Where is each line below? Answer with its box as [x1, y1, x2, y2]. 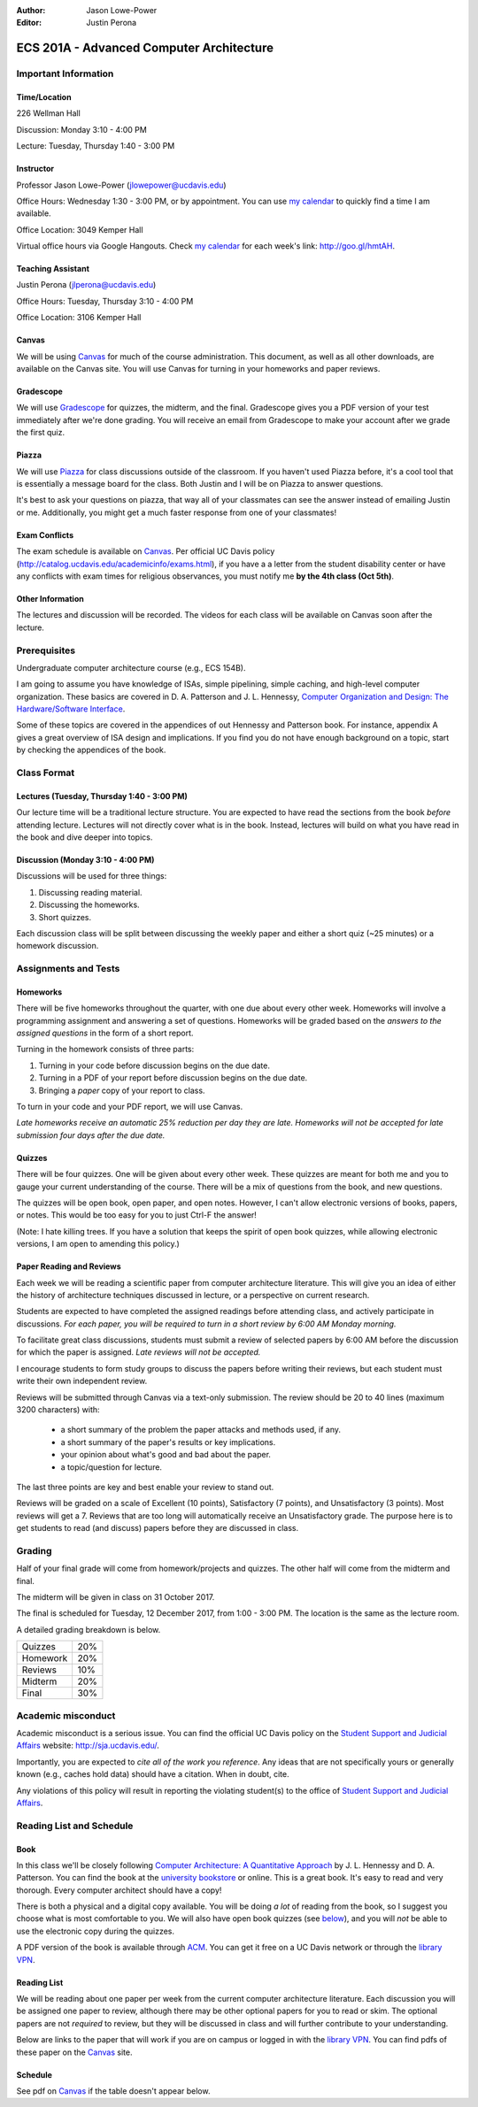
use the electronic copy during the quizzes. [16, 1926, 175, 1936]
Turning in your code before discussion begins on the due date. [38, 1060, 270, 1071]
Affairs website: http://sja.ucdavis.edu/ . [16, 1740, 159, 1751]
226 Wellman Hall [16, 108, 81, 119]
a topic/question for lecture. [60, 1461, 163, 1473]
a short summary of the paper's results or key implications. [60, 1436, 276, 1447]
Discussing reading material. [38, 887, 143, 897]
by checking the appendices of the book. [16, 744, 166, 756]
